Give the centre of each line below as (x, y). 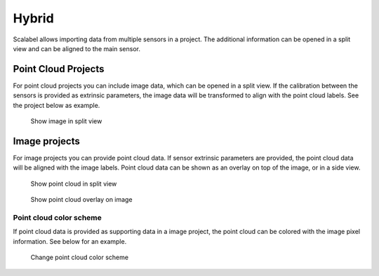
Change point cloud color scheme (80, 257)
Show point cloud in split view (74, 184)
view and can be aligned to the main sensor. (77, 48)
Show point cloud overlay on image (81, 200)
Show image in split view (66, 121)
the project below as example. (56, 105)
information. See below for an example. (70, 241)
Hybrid (33, 18)
